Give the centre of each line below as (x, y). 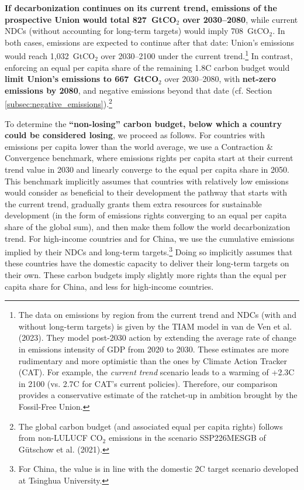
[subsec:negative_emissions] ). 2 (58, 103)
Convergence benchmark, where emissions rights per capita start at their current (149, 158)
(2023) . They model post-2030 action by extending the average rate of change (157, 337)
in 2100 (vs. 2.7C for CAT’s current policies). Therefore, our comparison (148, 383)
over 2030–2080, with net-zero (220, 79)
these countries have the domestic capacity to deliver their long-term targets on (147, 263)
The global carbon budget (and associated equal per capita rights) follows (151, 426)
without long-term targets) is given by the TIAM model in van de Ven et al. (155, 326)
